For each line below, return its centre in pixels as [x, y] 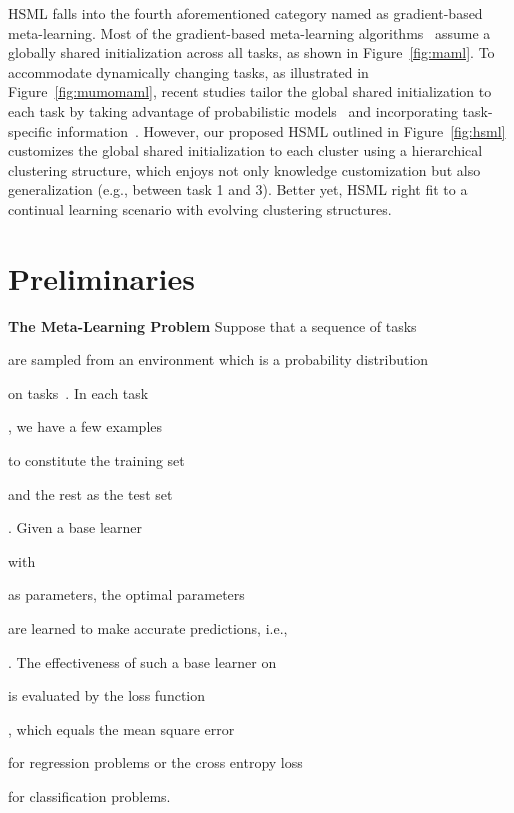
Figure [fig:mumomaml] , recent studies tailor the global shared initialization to [250, 91]
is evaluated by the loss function [107, 695]
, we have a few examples [85, 426]
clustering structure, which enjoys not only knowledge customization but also [244, 169]
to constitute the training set [96, 460]
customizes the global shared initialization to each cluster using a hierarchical [245, 150]
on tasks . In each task [78, 392]
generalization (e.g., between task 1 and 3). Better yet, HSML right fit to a [238, 189]
